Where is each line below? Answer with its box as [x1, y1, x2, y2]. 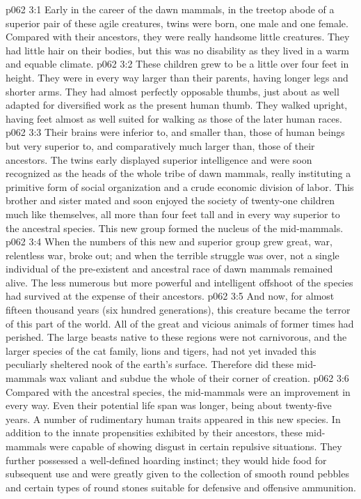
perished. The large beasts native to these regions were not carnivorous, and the [6, 330, 347, 344]
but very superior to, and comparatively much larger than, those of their [6, 138, 315, 153]
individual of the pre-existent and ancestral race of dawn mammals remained [6, 261, 333, 276]
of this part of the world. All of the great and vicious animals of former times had [6, 316, 354, 330]
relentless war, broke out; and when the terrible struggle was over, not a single [6, 247, 339, 262]
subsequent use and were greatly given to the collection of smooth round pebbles [6, 466, 349, 481]
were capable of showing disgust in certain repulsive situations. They [49, 439, 342, 453]
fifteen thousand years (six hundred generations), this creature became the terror [6, 302, 351, 317]
